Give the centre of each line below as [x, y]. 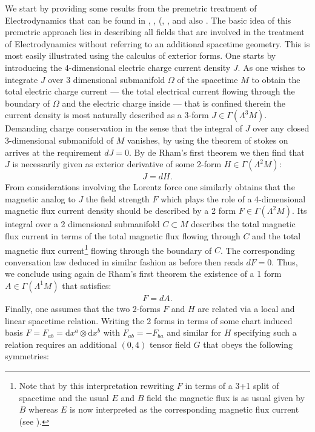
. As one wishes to [271, 67]
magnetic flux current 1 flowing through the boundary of [108, 249]
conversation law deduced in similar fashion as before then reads [124, 261]
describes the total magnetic [243, 224]
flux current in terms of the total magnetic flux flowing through [123, 235]
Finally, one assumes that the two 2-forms [83, 308]
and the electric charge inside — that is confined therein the [174, 103]
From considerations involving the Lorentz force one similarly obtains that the [150, 187]
